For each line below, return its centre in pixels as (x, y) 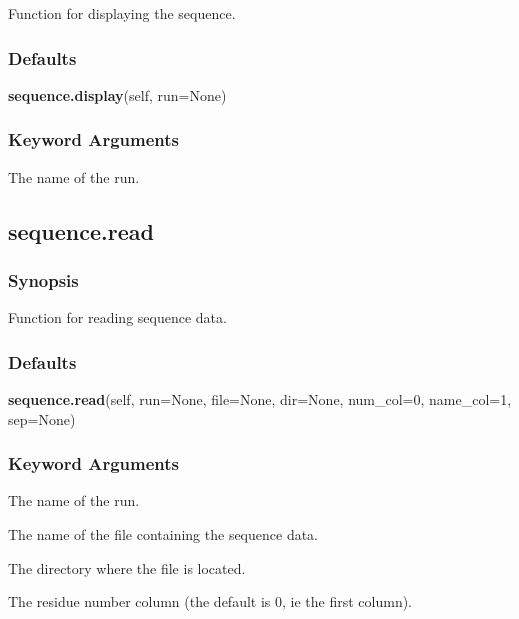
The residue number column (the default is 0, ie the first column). (210, 601)
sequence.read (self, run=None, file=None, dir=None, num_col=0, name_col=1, (260, 399)
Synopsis (43, 279)
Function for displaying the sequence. (122, 13)
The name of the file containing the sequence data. (163, 534)
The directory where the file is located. (127, 567)
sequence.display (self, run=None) (117, 94)
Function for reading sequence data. (117, 317)
